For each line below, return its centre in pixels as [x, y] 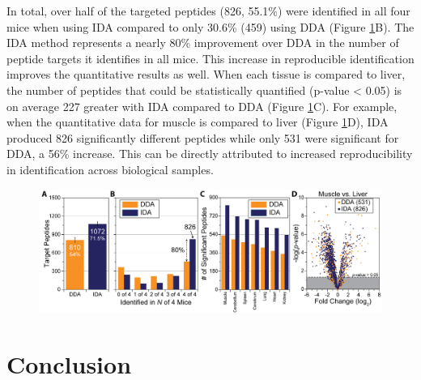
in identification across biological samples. [110, 169]
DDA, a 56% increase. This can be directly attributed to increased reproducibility [210, 154]
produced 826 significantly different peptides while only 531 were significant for [203, 137]
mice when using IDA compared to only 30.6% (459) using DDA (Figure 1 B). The [210, 26]
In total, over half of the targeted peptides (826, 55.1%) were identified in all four [208, 11]
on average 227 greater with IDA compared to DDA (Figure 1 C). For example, [202, 106]
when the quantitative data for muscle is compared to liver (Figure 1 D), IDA [198, 122]
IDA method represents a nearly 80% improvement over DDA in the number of [203, 43]
